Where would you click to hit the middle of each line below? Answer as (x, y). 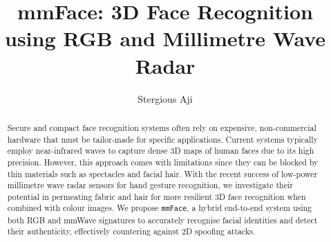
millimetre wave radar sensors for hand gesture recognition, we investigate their (150, 185)
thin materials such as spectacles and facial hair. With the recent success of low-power (162, 173)
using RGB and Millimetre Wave (165, 38)
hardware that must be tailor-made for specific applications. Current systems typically (162, 139)
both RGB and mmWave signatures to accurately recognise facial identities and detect (162, 220)
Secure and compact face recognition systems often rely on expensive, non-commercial (162, 127)
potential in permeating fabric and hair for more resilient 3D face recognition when (157, 196)
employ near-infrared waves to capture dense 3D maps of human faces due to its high (161, 151)
